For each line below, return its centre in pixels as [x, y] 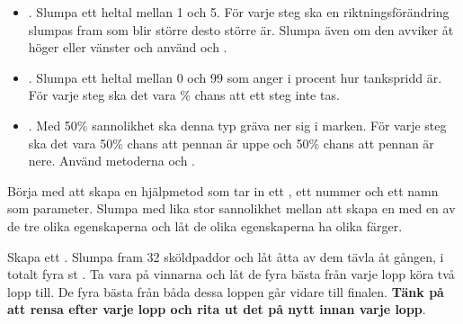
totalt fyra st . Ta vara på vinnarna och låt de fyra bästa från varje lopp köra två [231, 274]
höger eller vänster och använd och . [128, 47]
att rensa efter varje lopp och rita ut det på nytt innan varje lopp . [217, 309]
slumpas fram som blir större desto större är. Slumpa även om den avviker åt [241, 29]
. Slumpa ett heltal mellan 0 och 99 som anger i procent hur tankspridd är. [235, 77]
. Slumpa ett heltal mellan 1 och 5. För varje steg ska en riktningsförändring [239, 12]
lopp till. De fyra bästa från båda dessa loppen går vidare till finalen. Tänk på [226, 291]
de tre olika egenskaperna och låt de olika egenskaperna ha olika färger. [205, 225]
